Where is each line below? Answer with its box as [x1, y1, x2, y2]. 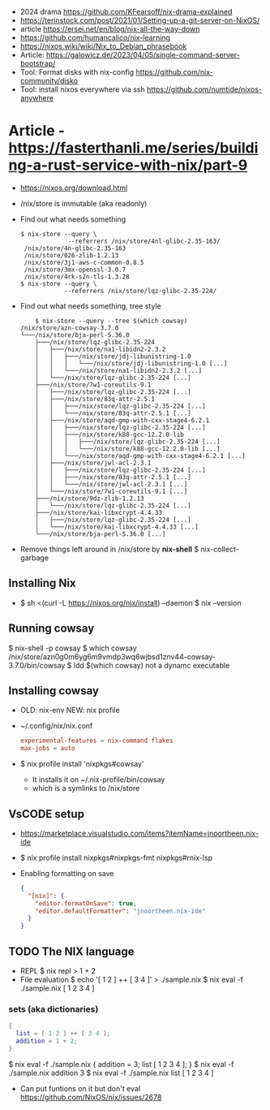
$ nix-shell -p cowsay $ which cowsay [8, 643, 138, 653]
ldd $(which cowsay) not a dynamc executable [73, 660, 230, 670]
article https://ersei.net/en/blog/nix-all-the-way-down [19, 24, 200, 33]
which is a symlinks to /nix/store [32, 784, 140, 793]
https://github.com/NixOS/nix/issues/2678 [19, 1092, 162, 1102]
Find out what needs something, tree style [19, 300, 161, 311]
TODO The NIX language [8, 944, 135, 958]
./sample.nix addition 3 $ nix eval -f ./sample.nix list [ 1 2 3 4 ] [8, 1068, 214, 1078]
